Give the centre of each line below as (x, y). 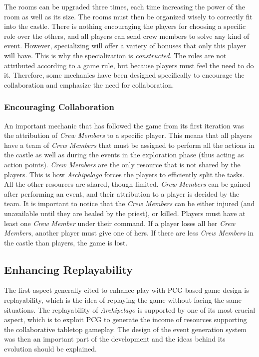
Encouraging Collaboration (59, 107)
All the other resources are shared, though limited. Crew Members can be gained (127, 184)
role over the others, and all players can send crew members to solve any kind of (127, 36)
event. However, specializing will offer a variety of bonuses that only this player (125, 46)
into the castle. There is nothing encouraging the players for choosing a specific (125, 26)
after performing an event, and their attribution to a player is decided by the (122, 193)
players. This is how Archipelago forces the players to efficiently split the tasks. (124, 174)
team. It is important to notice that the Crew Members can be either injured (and (129, 203)
